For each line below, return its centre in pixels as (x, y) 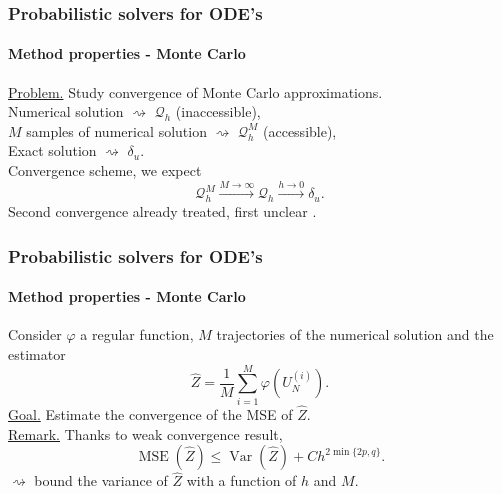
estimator (37, 354)
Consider (35, 334)
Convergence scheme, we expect (105, 170)
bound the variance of (101, 480)
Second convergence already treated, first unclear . (162, 211)
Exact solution (52, 150)
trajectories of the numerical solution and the (355, 334)
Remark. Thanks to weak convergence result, (145, 433)
